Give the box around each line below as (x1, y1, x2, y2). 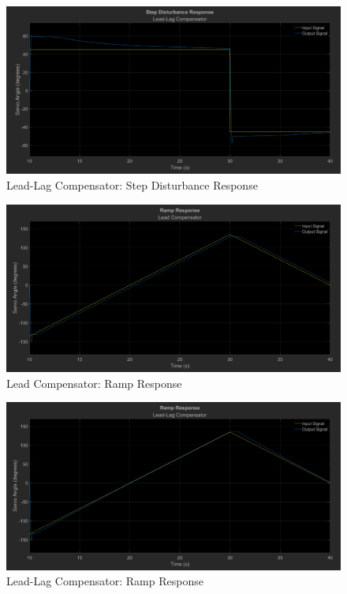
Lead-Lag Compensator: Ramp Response (6, 573, 203, 589)
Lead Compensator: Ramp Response (6, 374, 182, 391)
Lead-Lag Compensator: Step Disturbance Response (6, 177, 258, 193)
